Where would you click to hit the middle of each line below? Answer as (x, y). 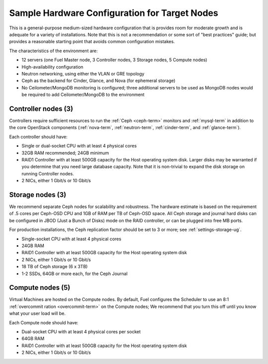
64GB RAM (33, 339)
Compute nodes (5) (40, 288)
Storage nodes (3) (38, 194)
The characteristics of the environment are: (53, 51)
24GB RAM (33, 245)
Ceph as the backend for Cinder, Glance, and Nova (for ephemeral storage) (99, 81)
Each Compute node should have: (44, 322)
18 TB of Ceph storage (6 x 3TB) (55, 267)
